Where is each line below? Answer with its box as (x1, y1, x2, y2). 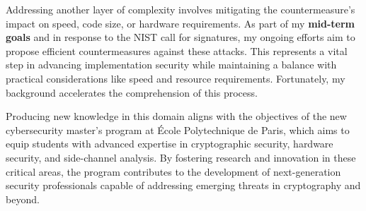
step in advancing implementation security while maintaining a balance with (6, 57, 337, 72)
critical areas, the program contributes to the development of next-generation (6, 164, 341, 179)
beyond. (6, 191, 40, 206)
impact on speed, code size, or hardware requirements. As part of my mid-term (6, 16, 355, 30)
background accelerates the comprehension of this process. (6, 85, 258, 100)
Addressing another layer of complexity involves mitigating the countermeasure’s (6, 2, 355, 16)
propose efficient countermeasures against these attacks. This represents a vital (6, 43, 348, 58)
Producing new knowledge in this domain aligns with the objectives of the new (6, 109, 347, 123)
